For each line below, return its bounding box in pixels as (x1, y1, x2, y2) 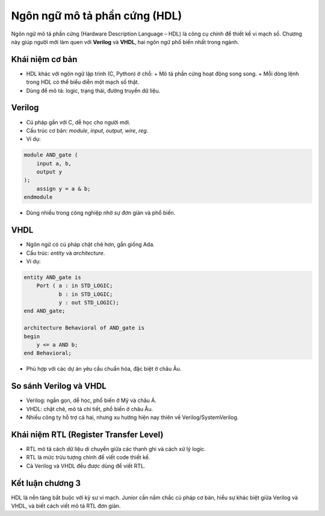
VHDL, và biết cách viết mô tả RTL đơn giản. (11, 502, 121, 509)
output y (36, 169, 63, 175)
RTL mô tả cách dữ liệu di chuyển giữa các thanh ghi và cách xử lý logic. (26, 445, 206, 452)
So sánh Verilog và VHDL (11, 381, 107, 391)
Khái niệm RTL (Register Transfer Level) (11, 429, 164, 439)
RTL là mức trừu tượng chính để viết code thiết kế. (26, 454, 150, 461)
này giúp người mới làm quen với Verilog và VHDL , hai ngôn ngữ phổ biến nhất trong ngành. (11, 38, 240, 45)
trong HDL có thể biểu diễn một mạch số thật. (26, 78, 140, 86)
